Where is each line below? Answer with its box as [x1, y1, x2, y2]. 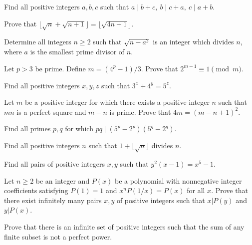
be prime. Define [35, 63, 86, 73]
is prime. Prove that [109, 106, 171, 117]
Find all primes [4, 123, 51, 134]
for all [187, 185, 205, 196]
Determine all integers [4, 36, 71, 47]
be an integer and [35, 175, 90, 186]
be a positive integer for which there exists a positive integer [25, 97, 210, 107]
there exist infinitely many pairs [4, 195, 102, 205]
